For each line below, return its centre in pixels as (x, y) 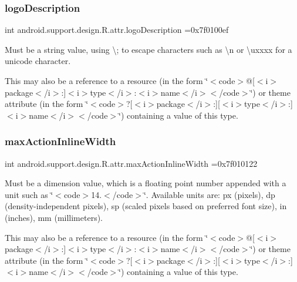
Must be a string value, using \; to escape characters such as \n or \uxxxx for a (148, 49)
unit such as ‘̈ (29, 194)
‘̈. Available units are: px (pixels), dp (209, 194)
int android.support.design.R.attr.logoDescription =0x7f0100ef (117, 30)
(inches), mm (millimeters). (54, 217)
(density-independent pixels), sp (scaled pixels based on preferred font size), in (146, 206)
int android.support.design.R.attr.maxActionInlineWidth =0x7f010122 (131, 163)
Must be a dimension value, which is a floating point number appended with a (146, 183)
